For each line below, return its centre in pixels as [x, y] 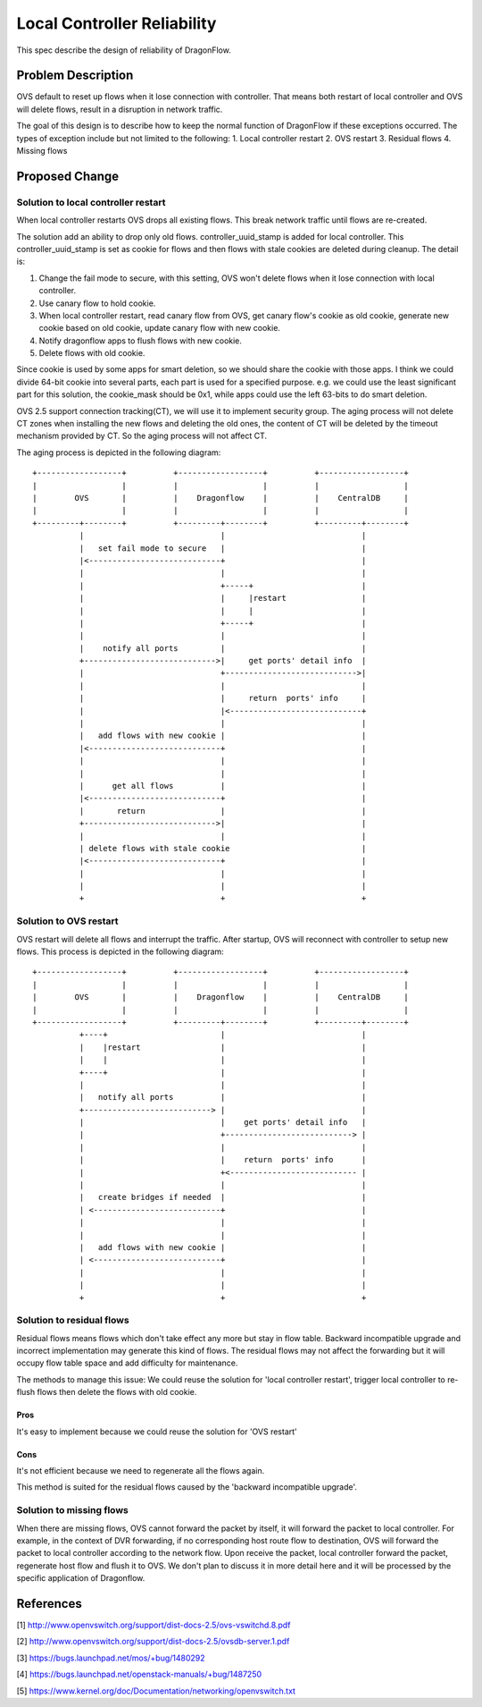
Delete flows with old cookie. [92, 353]
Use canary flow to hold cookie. [97, 303]
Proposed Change [68, 176]
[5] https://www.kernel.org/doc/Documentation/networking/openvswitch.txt [156, 1691]
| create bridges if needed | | [223, 1197]
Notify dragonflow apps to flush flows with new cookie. [141, 341]
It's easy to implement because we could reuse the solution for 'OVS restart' [157, 1432]
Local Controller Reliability [116, 23]
